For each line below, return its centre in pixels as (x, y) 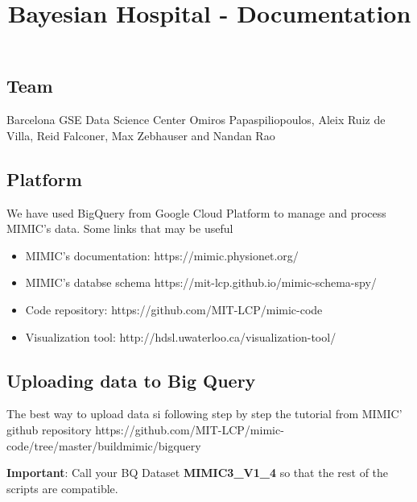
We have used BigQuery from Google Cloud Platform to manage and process (196, 212)
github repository (49, 429)
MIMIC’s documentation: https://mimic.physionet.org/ (162, 255)
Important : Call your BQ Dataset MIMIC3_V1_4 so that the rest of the (198, 473)
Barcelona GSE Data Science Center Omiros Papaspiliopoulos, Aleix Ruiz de (196, 120)
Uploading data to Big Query (131, 380)
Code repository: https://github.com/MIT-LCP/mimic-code (174, 309)
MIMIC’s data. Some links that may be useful (120, 228)
